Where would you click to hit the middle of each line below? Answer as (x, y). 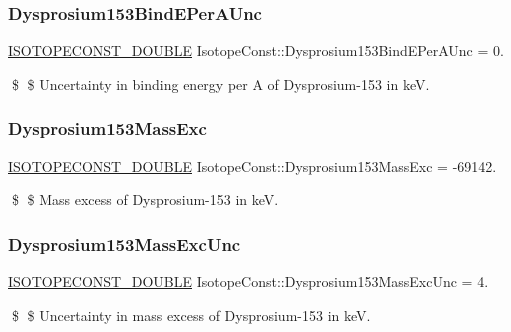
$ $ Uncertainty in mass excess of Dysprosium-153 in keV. (191, 314)
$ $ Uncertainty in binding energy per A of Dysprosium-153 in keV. (220, 83)
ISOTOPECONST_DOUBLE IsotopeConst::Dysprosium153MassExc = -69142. (252, 165)
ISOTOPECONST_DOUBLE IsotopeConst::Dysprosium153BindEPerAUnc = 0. (256, 50)
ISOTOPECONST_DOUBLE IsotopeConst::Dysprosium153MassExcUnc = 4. (248, 281)
